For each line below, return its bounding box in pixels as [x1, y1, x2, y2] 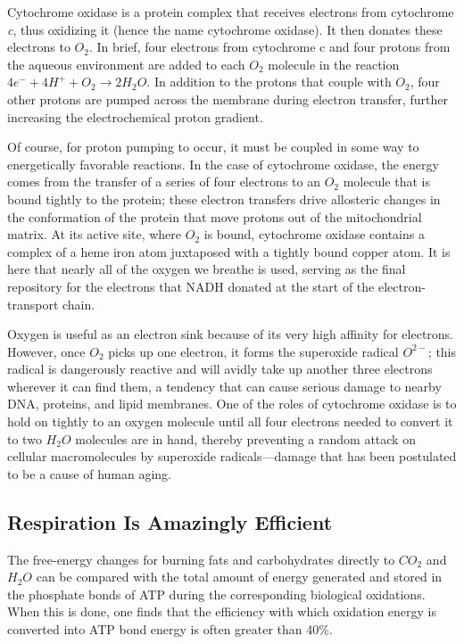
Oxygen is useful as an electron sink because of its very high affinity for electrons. [7, 325, 454, 343]
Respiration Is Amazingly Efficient [7, 508, 333, 535]
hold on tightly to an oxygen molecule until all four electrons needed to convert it [7, 412, 453, 431]
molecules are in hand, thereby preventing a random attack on [75, 429, 416, 448]
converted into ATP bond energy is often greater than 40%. [7, 620, 333, 639]
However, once [7, 342, 86, 360]
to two [7, 429, 42, 448]
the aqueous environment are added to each [7, 54, 245, 73]
